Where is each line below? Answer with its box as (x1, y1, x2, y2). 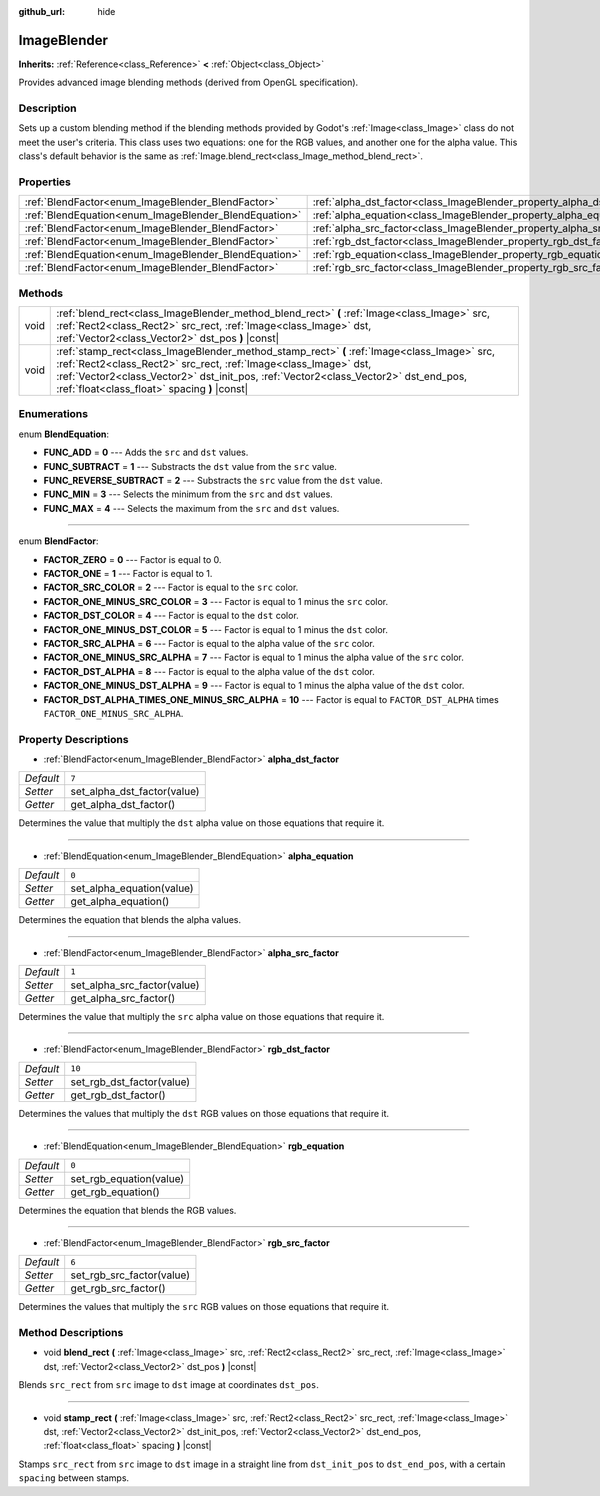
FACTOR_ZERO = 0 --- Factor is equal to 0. (43, 553, 222, 565)
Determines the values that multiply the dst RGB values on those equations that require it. (18, 1107, 390, 1119)
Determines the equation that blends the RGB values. (18, 1204, 237, 1216)
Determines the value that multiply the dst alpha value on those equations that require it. (18, 817, 385, 829)
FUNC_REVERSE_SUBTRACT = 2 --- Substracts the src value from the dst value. (43, 475, 384, 487)
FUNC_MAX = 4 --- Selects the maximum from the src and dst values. (43, 502, 340, 514)
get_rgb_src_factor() (70, 1281, 166, 1295)
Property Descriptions (18, 732, 129, 746)
